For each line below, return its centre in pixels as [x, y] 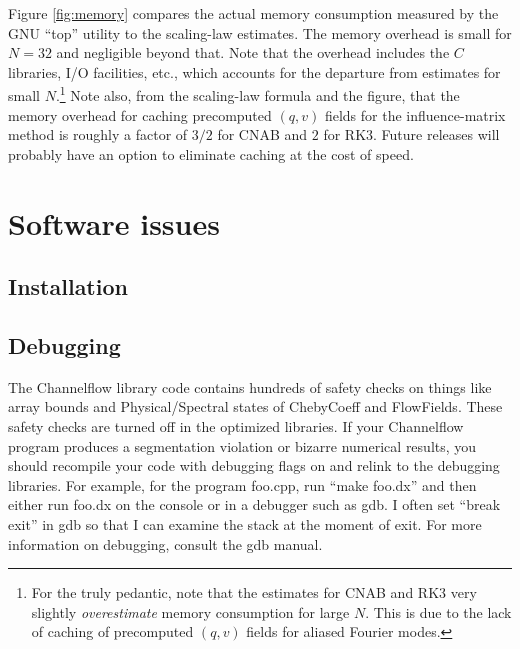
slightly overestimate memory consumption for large [190, 611]
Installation [68, 286]
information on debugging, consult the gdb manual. [165, 543]
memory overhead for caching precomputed [140, 114]
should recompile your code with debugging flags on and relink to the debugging [254, 465]
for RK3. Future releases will [411, 134]
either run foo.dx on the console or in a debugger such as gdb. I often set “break [254, 504]
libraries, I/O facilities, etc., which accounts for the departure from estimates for [254, 71]
